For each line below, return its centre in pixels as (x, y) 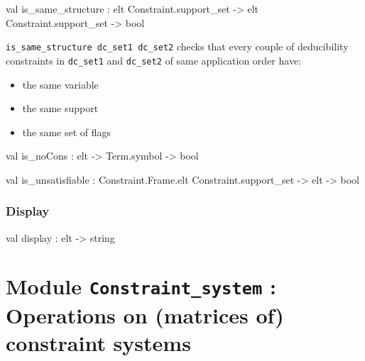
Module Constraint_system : (141, 286)
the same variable (60, 84)
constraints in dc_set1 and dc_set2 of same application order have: (154, 60)
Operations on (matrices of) (145, 315)
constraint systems (98, 342)
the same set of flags (67, 132)
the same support (60, 108)
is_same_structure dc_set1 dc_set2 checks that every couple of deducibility (177, 46)
